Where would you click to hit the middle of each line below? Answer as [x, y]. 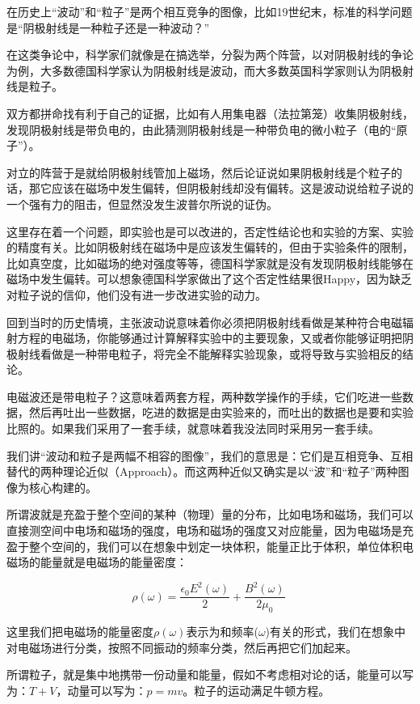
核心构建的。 [63, 487]
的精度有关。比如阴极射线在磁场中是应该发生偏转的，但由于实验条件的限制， [210, 247]
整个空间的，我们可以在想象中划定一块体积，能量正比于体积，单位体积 [215, 546]
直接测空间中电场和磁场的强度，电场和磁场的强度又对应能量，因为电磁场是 [204, 530]
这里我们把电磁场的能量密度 [80, 632]
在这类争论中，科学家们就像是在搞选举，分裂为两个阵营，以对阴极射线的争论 [210, 55]
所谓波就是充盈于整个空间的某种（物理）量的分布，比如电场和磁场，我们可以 [210, 514]
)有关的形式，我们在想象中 [336, 632]
